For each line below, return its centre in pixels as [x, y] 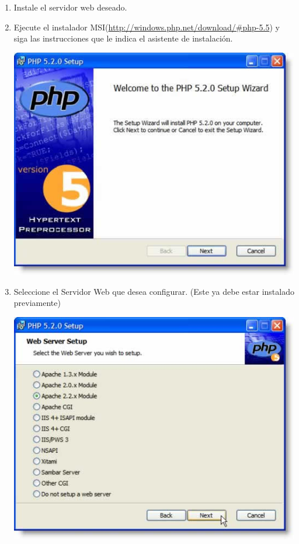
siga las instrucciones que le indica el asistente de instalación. [123, 38]
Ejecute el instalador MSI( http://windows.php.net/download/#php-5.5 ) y [147, 27]
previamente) [37, 303]
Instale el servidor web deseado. [70, 7]
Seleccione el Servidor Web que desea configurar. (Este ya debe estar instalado [154, 291]
